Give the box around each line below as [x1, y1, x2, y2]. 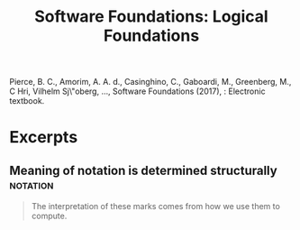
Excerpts [9, 127, 78, 148]
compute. [31, 210, 68, 222]
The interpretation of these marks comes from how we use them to [31, 201, 281, 212]
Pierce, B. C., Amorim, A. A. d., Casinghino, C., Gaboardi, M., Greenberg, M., [9, 77, 292, 87]
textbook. [9, 96, 45, 106]
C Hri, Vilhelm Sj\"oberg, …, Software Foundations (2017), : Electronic [9, 86, 266, 97]
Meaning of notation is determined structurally [9, 162, 277, 178]
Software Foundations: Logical [34, 6, 268, 27]
